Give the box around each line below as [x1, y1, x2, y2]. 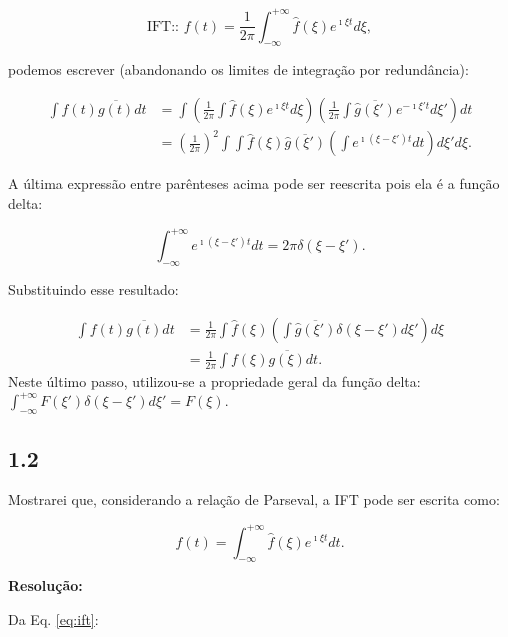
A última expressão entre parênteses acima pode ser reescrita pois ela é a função [8, 173, 500, 194]
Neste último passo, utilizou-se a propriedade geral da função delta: [8, 370, 421, 391]
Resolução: [8, 575, 83, 596]
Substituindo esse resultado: [8, 278, 179, 299]
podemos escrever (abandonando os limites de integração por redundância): [8, 59, 469, 80]
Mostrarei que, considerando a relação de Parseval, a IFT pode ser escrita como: [8, 489, 500, 510]
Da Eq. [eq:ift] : [8, 608, 99, 629]
